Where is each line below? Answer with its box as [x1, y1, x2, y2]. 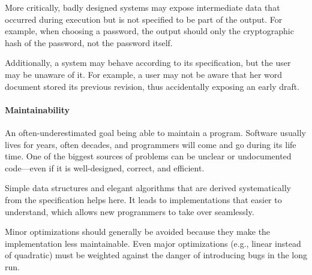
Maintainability [5, 103, 70, 116]
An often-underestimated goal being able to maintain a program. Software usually [5, 126, 307, 138]
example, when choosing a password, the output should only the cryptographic [5, 25, 294, 37]
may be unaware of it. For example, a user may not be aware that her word [5, 68, 283, 80]
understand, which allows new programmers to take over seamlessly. [5, 205, 254, 217]
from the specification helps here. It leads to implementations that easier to [5, 193, 282, 206]
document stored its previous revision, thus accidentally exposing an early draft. [5, 80, 300, 92]
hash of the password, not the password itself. [5, 36, 173, 49]
